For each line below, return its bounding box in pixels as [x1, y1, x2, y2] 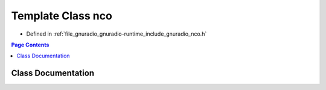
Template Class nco [11, 9, 113, 22]
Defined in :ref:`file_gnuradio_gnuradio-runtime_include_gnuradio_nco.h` [26, 30, 207, 37]
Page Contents [11, 41, 50, 48]
